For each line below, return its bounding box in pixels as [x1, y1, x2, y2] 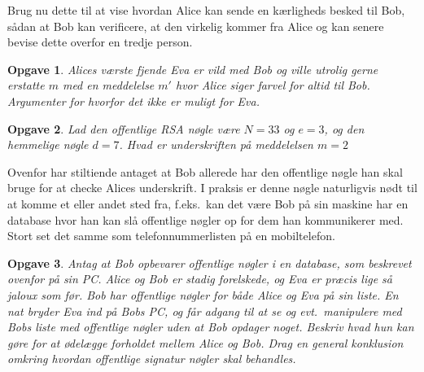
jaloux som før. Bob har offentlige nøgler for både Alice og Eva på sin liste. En [7, 286, 399, 303]
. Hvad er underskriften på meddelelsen [119, 136, 313, 153]
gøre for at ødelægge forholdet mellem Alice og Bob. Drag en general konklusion [7, 334, 404, 351]
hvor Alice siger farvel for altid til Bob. [175, 77, 370, 94]
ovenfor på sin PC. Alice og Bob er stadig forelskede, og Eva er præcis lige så [7, 270, 393, 287]
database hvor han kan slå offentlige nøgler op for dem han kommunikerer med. [7, 211, 404, 228]
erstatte [7, 77, 45, 94]
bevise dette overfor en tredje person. [7, 33, 193, 50]
